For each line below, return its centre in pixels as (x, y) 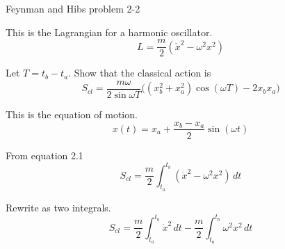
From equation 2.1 (44, 155)
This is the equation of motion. (72, 114)
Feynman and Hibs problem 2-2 (73, 8)
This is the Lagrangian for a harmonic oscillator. (109, 32)
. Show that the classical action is (140, 73)
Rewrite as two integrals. (58, 207)
